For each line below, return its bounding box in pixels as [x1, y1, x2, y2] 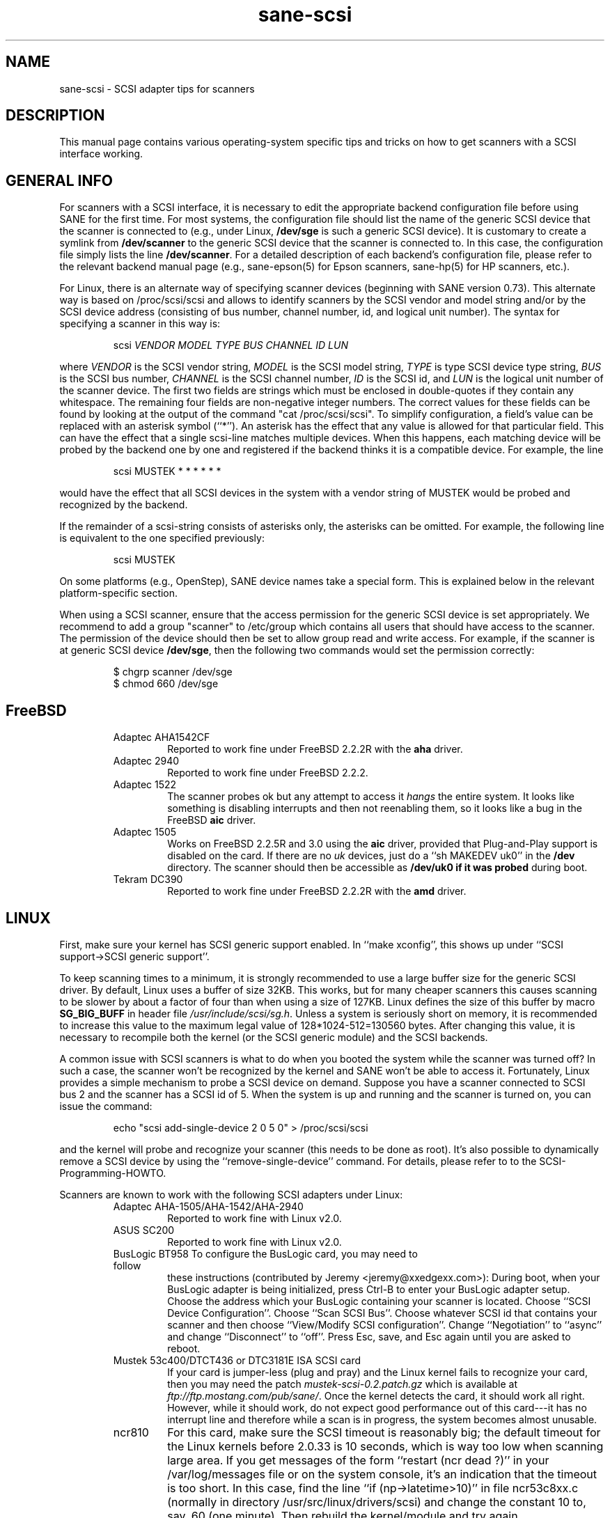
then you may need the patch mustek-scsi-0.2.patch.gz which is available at [167, 1377, 518, 1390]
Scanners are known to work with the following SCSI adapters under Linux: [59, 1188, 403, 1200]
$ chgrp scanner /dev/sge [113, 666, 233, 678]
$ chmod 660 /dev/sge [113, 678, 219, 690]
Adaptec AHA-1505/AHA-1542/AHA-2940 [113, 1200, 304, 1212]
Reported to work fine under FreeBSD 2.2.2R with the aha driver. [167, 743, 463, 756]
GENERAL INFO [6, 171, 114, 189]
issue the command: [59, 1100, 152, 1112]
